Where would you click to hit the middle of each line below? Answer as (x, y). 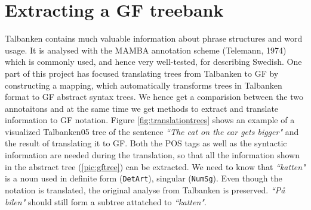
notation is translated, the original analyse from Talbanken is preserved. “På (145, 189)
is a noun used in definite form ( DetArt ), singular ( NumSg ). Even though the (144, 178)
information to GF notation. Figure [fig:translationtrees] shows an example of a (150, 120)
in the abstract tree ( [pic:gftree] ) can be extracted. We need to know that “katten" (155, 166)
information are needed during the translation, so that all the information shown (152, 155)
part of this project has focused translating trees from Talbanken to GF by (142, 73)
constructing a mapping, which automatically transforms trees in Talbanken (144, 85)
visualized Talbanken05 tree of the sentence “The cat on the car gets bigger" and (152, 131)
